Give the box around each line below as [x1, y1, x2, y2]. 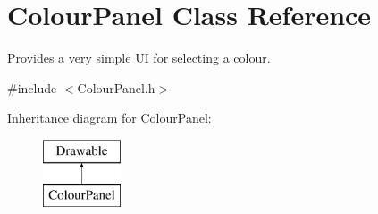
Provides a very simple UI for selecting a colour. [7, 48, 271, 67]
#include [7, 78, 57, 97]
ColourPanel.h [77, 78, 155, 97]
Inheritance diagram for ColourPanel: [7, 108, 212, 127]
